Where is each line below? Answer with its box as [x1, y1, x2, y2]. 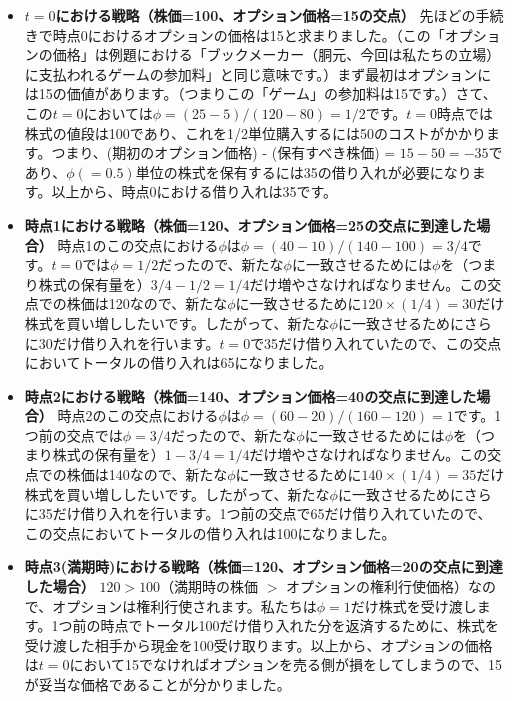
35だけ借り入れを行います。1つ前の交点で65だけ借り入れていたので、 [38, 503, 492, 524]
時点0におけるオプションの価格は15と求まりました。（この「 [52, 24, 445, 45]
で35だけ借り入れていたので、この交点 [250, 332, 502, 353]
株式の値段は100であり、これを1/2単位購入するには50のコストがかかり [24, 122, 487, 143]
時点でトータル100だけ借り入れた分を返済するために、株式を [100, 615, 499, 636]
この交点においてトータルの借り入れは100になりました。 [24, 522, 396, 543]
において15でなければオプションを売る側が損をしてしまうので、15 [69, 654, 503, 675]
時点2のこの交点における [57, 405, 219, 426]
